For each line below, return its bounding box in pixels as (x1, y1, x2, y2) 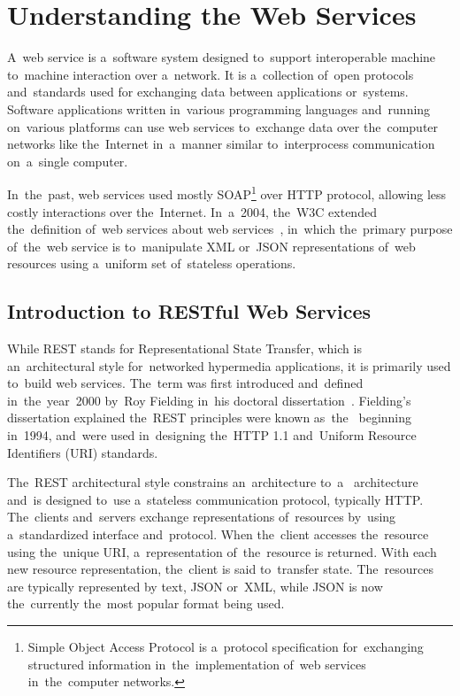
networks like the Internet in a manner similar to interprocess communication (7, 135, 435, 153)
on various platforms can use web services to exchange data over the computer (7, 117, 439, 135)
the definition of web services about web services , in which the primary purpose (7, 220, 453, 238)
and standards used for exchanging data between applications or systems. (7, 82, 409, 101)
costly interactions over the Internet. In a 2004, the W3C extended (7, 202, 377, 220)
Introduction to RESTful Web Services (7, 298, 372, 325)
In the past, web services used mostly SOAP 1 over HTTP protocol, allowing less (7, 182, 447, 203)
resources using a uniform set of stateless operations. (7, 254, 296, 273)
